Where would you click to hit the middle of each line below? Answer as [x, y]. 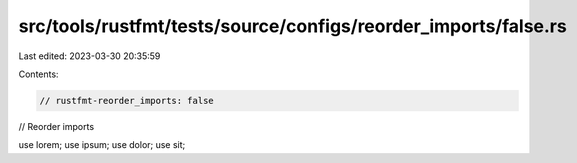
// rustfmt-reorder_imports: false [126, 100]
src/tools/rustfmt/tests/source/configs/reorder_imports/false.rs [292, 26]
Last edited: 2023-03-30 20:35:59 [89, 56]
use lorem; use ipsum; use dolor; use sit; [102, 145]
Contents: [38, 74]
